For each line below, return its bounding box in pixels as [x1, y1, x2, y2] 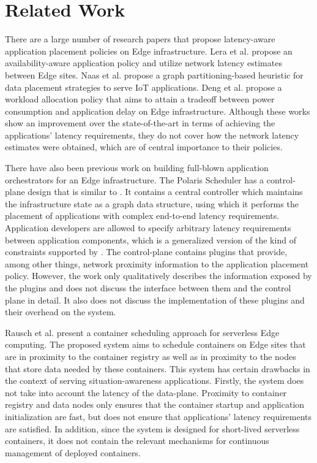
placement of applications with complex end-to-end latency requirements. [5, 209, 280, 222]
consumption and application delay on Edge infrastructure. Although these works [5, 104, 310, 117]
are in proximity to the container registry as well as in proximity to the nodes [5, 350, 296, 362]
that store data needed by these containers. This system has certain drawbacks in [5, 362, 310, 375]
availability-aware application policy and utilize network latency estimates [5, 56, 282, 69]
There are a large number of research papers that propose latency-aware [5, 33, 275, 45]
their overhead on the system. [5, 305, 116, 318]
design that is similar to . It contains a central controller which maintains [28, 185, 303, 198]
